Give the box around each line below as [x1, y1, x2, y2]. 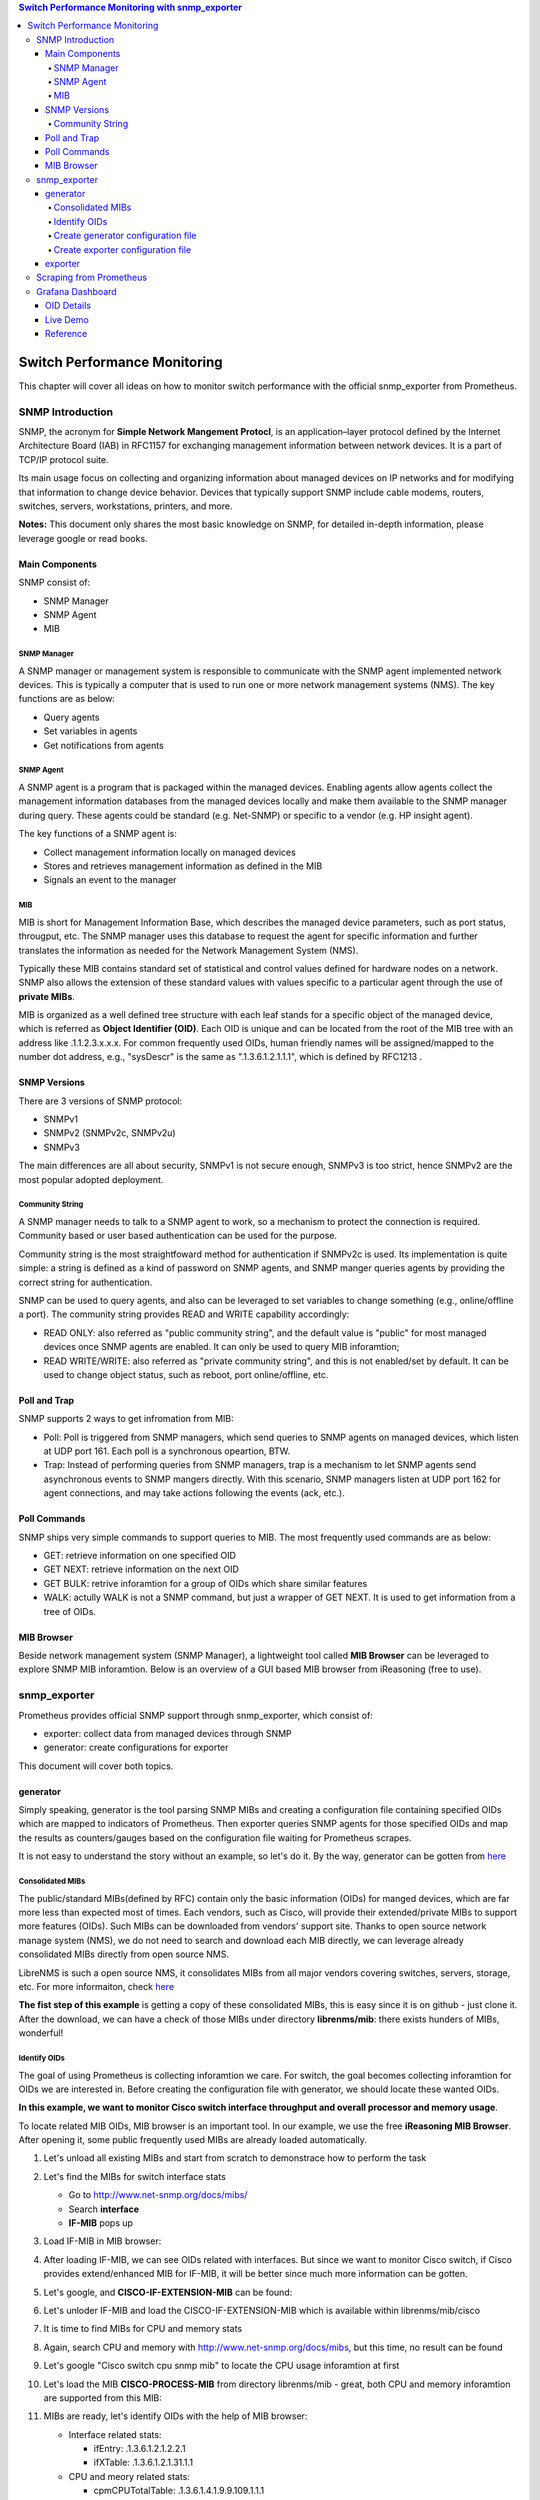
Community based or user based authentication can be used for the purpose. [18, 1230, 338, 1242]
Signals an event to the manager [43, 874, 177, 886]
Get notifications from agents [43, 739, 164, 751]
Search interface [68, 2203, 140, 2215]
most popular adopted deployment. [18, 1173, 164, 1185]
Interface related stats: [68, 2428, 162, 2440]
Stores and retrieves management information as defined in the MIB [43, 860, 323, 872]
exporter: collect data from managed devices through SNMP [43, 1727, 292, 1739]
